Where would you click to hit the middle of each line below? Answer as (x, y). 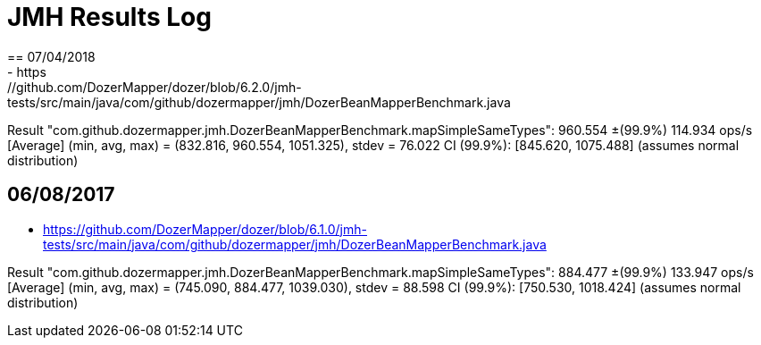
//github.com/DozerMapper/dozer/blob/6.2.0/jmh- (155, 87)
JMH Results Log (109, 17)
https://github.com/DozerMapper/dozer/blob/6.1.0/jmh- (205, 229)
